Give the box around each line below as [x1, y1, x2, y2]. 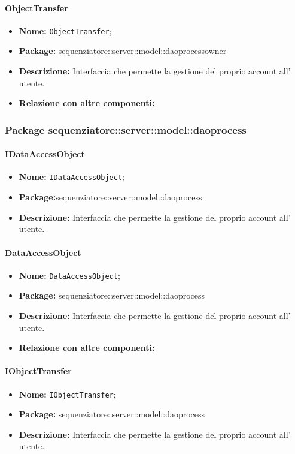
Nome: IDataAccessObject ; [19, 170, 124, 183]
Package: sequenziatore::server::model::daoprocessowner [19, 44, 227, 57]
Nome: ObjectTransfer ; [19, 24, 112, 37]
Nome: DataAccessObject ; [19, 269, 120, 281]
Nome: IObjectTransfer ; [19, 387, 116, 400]
